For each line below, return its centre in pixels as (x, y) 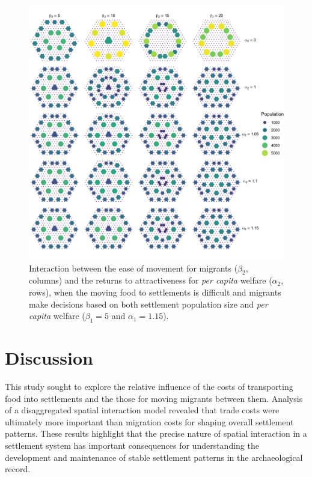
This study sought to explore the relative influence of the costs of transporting (149, 387)
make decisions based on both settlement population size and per (148, 304)
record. (18, 469)
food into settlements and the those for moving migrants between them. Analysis (154, 398)
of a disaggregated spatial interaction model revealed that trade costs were (142, 410)
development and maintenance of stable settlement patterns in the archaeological (154, 457)
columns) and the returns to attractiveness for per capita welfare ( (151, 280)
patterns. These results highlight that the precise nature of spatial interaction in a (156, 433)
